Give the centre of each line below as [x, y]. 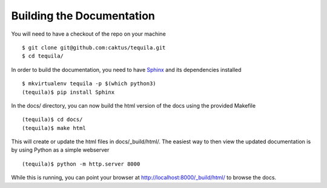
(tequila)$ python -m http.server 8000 [81, 164]
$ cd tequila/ [43, 56]
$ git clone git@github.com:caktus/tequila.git [94, 47]
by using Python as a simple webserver [60, 150]
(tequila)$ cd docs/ [52, 120]
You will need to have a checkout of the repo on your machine [88, 34]
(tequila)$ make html [54, 128]
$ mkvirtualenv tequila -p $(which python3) [89, 84]
